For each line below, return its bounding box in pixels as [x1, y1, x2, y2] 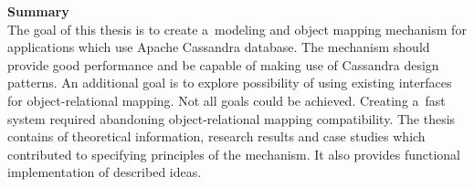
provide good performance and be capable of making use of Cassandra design [7, 55, 439, 74]
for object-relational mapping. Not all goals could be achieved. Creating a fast [7, 90, 446, 109]
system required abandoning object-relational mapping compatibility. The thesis [7, 109, 456, 128]
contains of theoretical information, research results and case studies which [7, 127, 426, 146]
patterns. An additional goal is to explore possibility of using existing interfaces [7, 73, 452, 92]
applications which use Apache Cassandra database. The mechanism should [7, 37, 430, 57]
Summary [7, 2, 69, 20]
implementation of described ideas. [7, 162, 202, 182]
